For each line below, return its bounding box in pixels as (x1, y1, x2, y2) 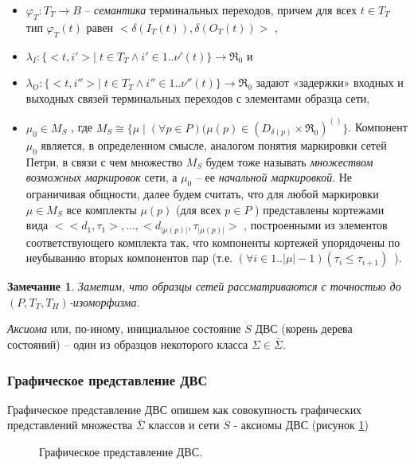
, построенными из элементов (244, 217, 388, 233)
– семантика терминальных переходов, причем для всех (84, 2, 357, 18)
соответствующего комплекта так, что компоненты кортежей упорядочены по (25, 233, 400, 250)
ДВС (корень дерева (255, 320, 353, 337)
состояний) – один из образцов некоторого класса (7, 336, 248, 353)
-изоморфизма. (68, 293, 140, 310)
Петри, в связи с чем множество (25, 153, 183, 170)
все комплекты (66, 201, 137, 217)
